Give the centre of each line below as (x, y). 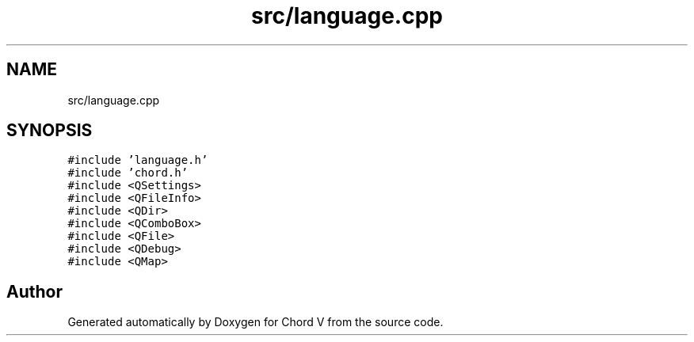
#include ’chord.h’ (128, 173)
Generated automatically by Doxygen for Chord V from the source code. (255, 322)
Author (34, 291)
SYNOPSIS (50, 131)
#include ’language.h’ (138, 160)
